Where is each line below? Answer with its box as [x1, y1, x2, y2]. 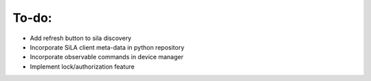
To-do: [12, 10, 52, 25]
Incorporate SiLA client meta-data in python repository [30, 43, 185, 51]
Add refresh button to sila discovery [30, 34, 132, 42]
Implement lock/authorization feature [30, 62, 135, 71]
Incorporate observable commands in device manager [30, 53, 183, 61]
